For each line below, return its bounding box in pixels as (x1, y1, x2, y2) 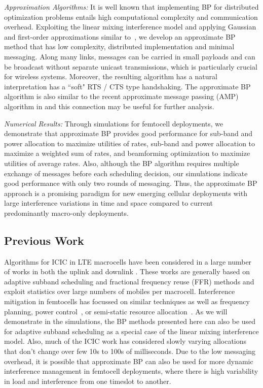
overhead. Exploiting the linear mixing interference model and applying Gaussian (4, 21, 256, 32)
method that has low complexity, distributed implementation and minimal (4, 41, 235, 52)
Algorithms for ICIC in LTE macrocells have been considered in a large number (4, 256, 252, 267)
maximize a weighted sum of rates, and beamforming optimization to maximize (4, 148, 250, 158)
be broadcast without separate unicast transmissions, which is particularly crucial (4, 61, 257, 72)
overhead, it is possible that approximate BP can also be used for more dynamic (4, 355, 253, 366)
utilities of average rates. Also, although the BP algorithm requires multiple (4, 157, 239, 168)
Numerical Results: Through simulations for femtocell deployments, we (4, 118, 223, 128)
